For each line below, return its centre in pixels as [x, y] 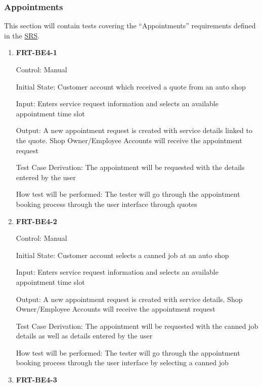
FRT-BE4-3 [36, 380]
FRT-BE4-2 [36, 221]
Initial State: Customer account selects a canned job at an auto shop [122, 255]
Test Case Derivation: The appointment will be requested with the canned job [137, 326]
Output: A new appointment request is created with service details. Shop [129, 299]
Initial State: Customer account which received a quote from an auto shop [131, 86]
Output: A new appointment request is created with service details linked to [134, 130]
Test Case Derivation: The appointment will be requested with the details [130, 167]
